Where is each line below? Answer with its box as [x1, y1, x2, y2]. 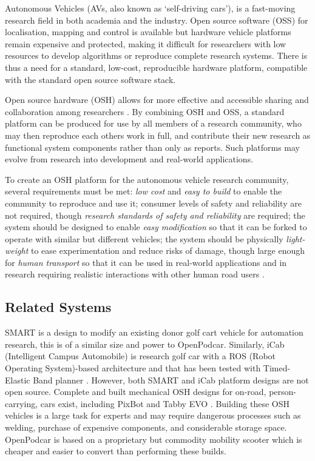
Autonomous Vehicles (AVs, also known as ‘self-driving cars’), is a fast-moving [5, 2, 296, 14]
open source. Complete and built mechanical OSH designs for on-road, [5, 385, 266, 398]
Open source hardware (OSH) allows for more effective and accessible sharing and [5, 93, 309, 106]
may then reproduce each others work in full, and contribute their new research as [5, 128, 311, 141]
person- [269, 385, 296, 398]
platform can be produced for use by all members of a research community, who [5, 117, 302, 130]
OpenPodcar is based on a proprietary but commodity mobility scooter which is [5, 433, 302, 445]
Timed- [263, 362, 291, 374]
